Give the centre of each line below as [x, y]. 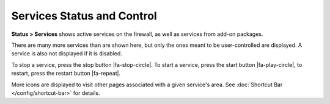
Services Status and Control [84, 16]
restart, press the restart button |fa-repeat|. [66, 74]
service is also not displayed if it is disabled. [67, 54]
